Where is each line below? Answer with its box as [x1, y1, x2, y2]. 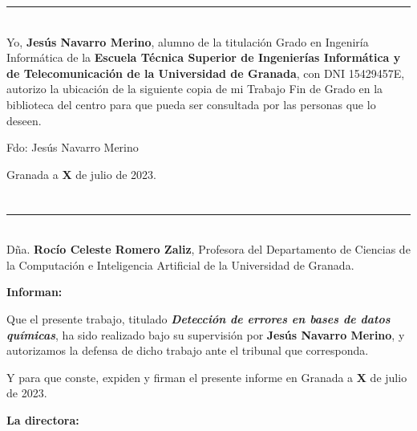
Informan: [6, 283, 63, 300]
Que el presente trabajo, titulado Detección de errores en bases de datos [6, 310, 391, 327]
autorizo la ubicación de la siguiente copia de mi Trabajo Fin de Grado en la [6, 80, 383, 97]
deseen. [6, 112, 42, 128]
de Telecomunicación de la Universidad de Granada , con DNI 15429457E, [6, 64, 405, 81]
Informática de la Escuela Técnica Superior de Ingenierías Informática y [6, 49, 401, 66]
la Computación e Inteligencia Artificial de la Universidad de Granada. [6, 256, 354, 273]
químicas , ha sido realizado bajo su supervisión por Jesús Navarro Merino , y [6, 326, 405, 343]
